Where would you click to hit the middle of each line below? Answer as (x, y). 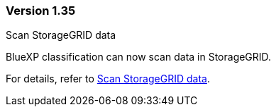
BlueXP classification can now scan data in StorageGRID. (139, 57)
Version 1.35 (41, 11)
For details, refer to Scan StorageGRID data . (108, 79)
